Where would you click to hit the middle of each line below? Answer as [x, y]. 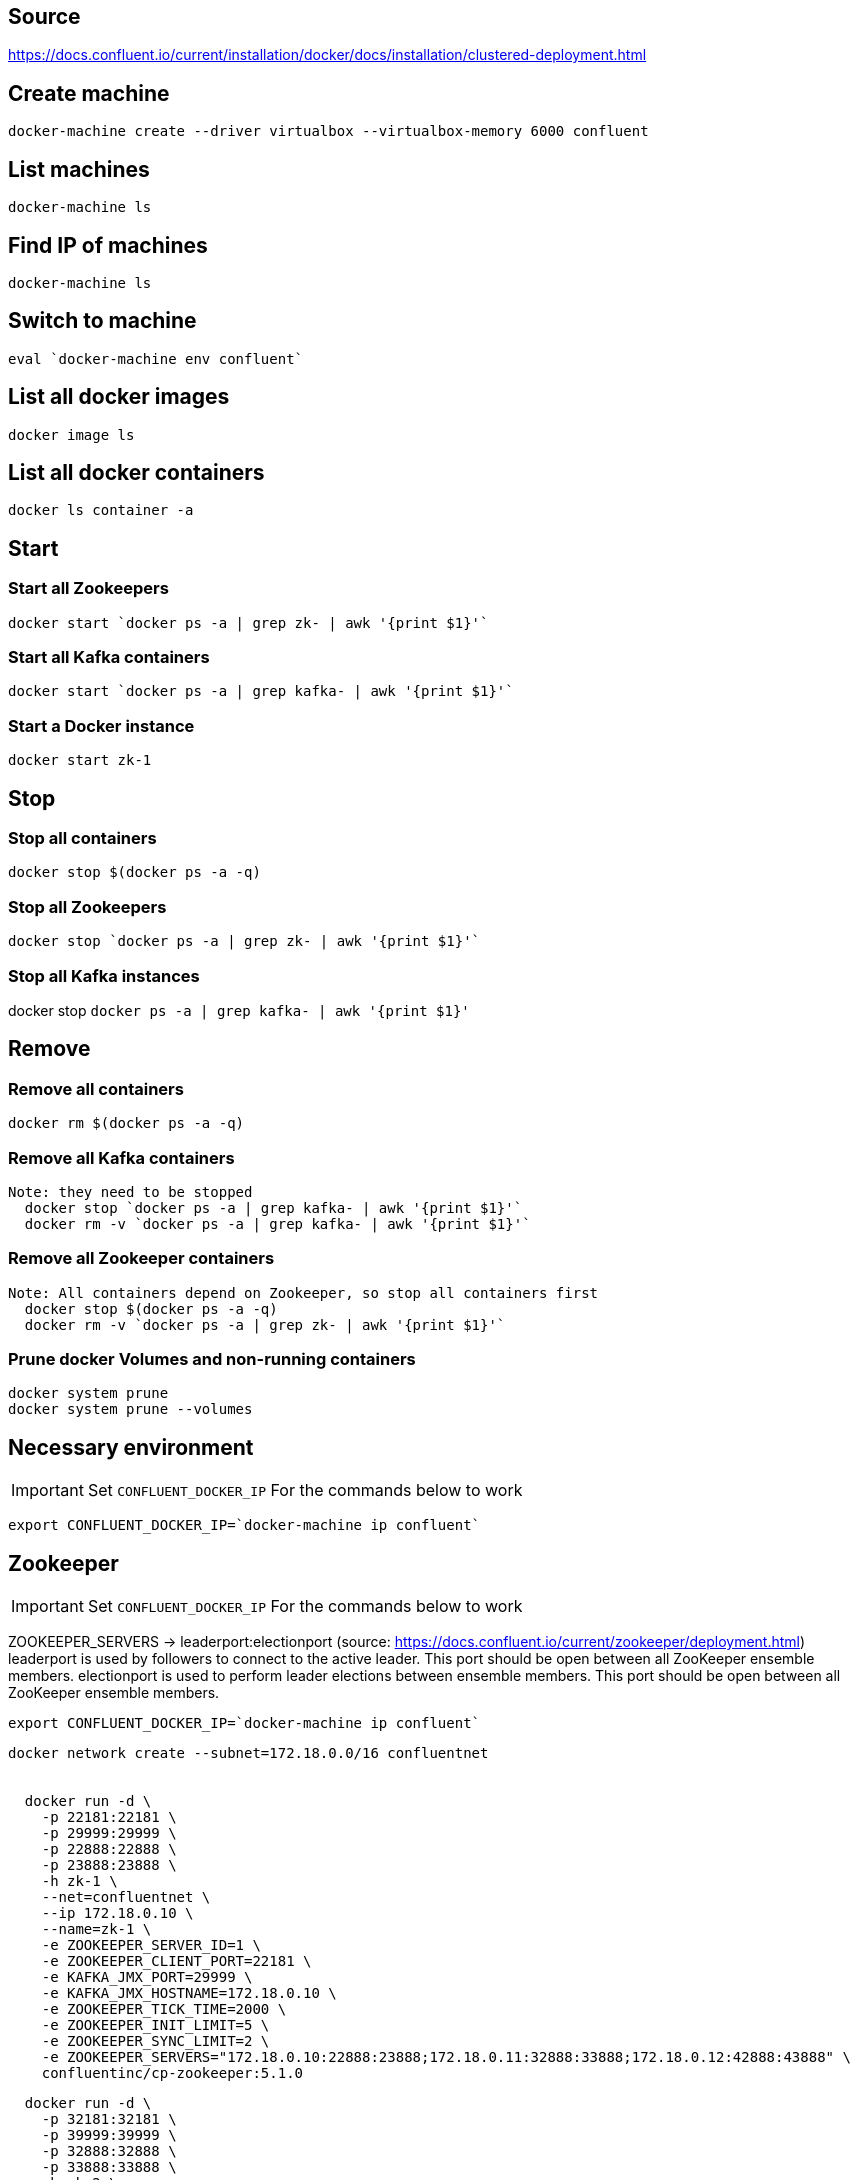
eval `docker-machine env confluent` [156, 358]
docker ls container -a [101, 510]
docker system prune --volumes [130, 1409]
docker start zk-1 [80, 760]
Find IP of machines [108, 245]
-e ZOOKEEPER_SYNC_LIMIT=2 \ [155, 2041]
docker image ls [71, 434]
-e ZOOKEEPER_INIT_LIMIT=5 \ [155, 2025]
